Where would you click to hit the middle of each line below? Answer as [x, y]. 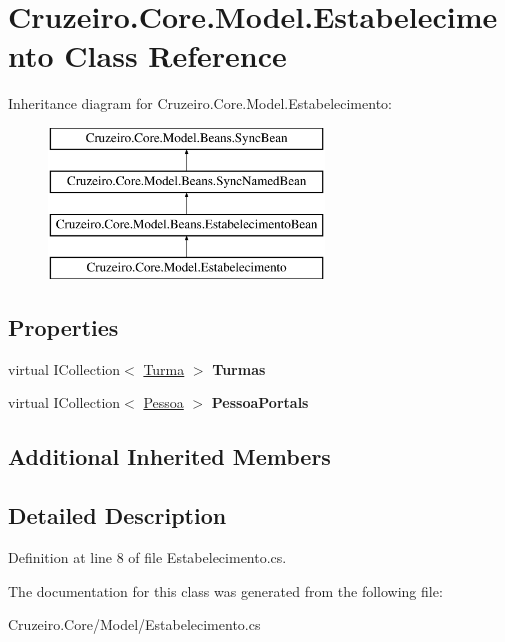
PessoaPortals [260, 402]
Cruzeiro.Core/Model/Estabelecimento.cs [134, 624]
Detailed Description [117, 515]
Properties [63, 327]
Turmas [239, 368]
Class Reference [175, 55]
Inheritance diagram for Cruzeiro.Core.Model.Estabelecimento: [200, 103]
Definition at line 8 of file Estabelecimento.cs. [147, 557]
